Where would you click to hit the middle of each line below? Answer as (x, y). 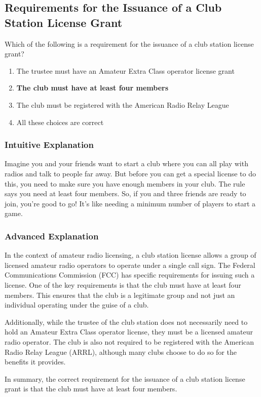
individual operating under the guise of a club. (77, 305)
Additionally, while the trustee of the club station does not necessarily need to (126, 322)
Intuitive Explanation (49, 145)
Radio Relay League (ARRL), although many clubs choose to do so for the (121, 352)
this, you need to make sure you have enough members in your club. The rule (125, 183)
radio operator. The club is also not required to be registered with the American (129, 341)
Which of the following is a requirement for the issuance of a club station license (129, 43)
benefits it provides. (35, 362)
